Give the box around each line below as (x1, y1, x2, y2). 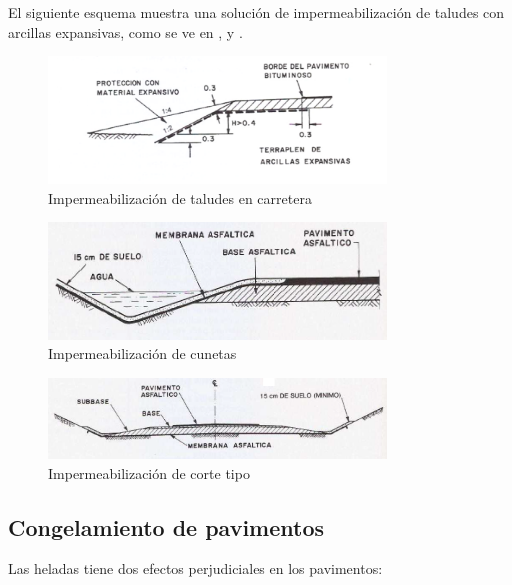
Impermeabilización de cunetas (48, 343, 237, 364)
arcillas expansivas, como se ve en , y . (8, 21, 243, 42)
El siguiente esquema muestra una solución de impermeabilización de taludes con (8, 2, 505, 22)
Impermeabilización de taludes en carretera (48, 187, 312, 208)
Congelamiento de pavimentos (8, 511, 325, 542)
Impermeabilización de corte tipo (48, 462, 250, 483)
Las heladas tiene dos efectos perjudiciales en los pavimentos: (8, 558, 383, 579)
